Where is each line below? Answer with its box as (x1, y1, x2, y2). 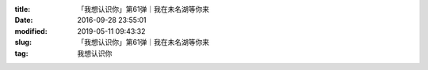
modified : (14, 26, 48, 35)
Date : (14, 16, 33, 25)
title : (14, 5, 31, 13)
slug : (14, 38, 32, 47)
